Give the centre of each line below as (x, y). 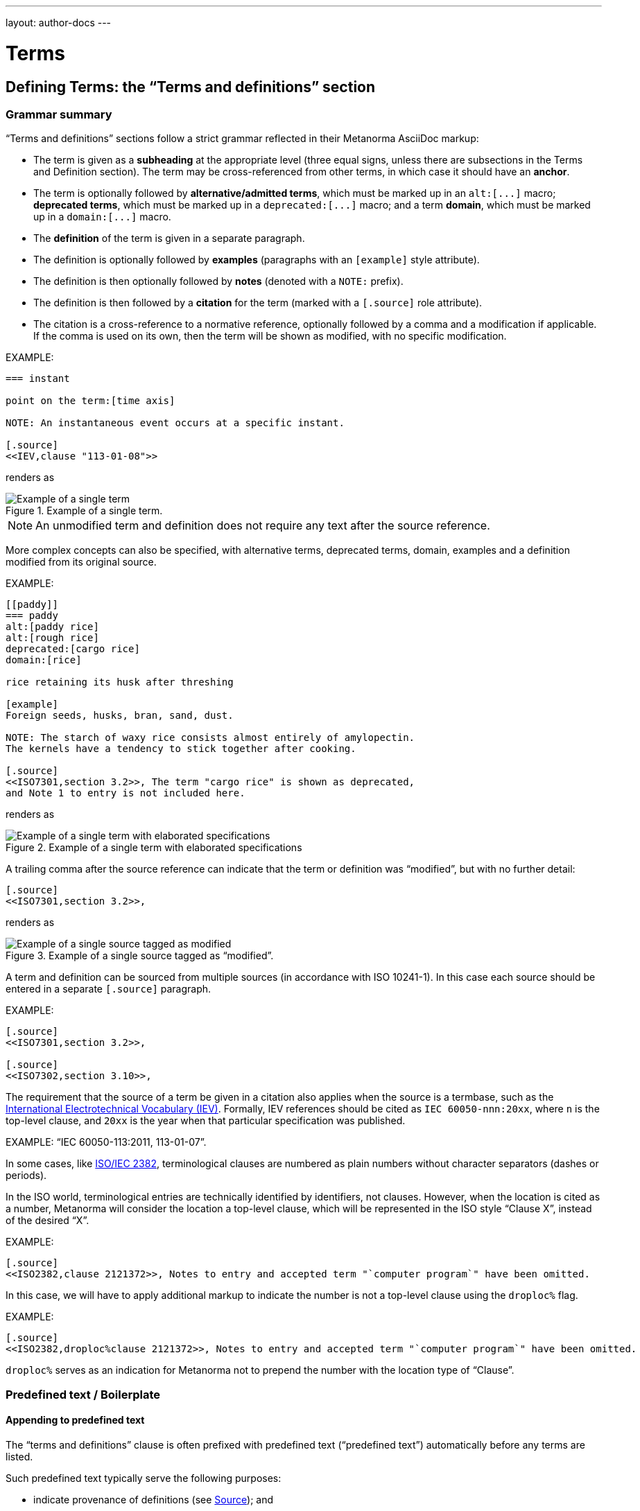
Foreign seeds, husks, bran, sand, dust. (120, 716)
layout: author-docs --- (59, 23)
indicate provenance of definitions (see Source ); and (154, 1499)
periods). (26, 1176)
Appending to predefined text (75, 1420)
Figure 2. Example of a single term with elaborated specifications (154, 848)
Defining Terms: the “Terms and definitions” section (191, 87)
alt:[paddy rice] (52, 627)
